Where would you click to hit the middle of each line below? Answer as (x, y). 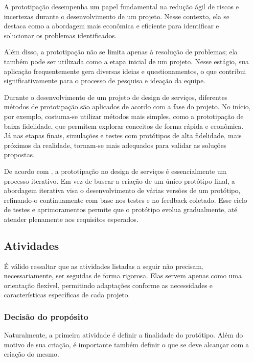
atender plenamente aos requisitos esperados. (71, 219)
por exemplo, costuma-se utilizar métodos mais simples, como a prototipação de (124, 116)
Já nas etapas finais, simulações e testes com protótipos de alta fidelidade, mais (123, 135)
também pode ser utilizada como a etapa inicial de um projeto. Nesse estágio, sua (127, 61)
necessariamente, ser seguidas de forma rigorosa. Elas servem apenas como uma (123, 276)
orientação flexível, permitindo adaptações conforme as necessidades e (108, 285)
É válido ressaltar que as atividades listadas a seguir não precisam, (104, 266)
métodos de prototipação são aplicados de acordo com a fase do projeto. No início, (127, 107)
